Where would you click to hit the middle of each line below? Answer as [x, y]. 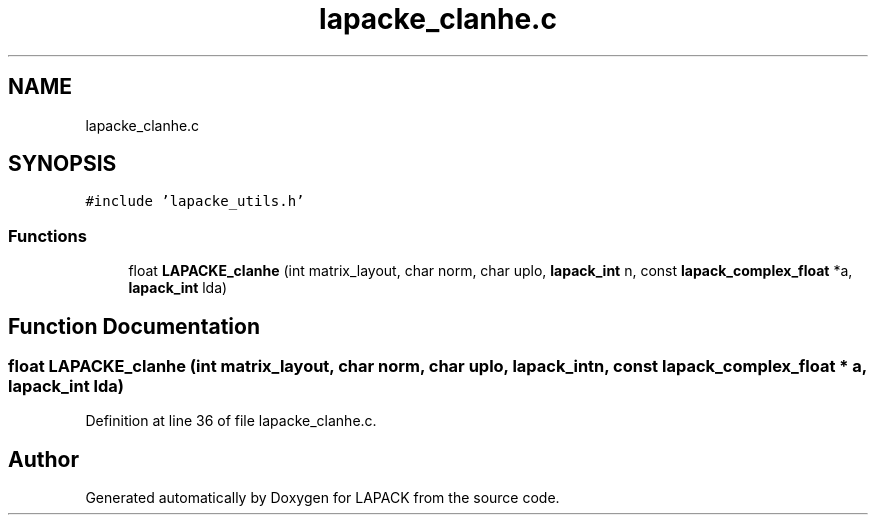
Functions [47, 235]
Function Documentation [134, 326]
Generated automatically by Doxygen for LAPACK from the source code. [322, 498]
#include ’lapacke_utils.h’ [195, 201]
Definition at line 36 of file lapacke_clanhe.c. [231, 421]
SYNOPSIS [62, 164]
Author [43, 459]
